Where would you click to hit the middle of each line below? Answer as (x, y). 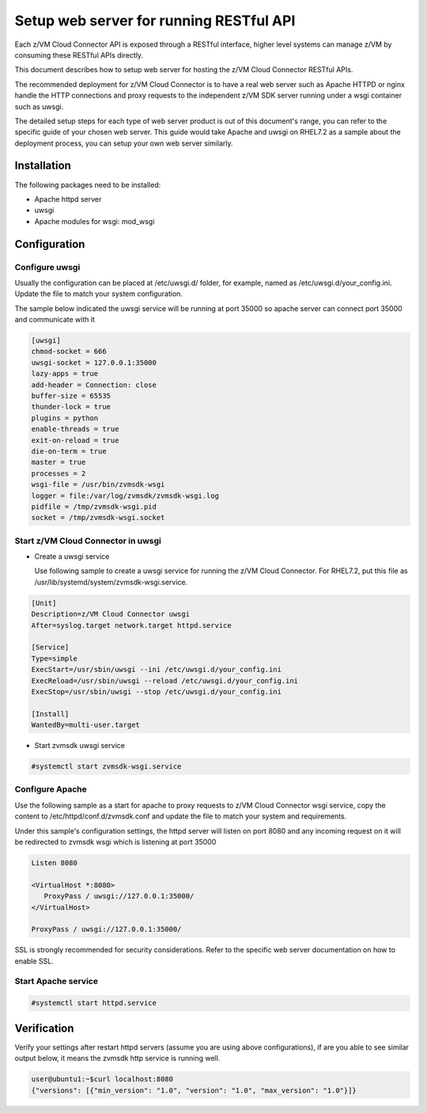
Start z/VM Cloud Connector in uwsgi (88, 541)
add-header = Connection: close (94, 385)
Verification (44, 1028)
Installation (43, 166)
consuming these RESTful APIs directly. (79, 55)
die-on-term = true (69, 451)
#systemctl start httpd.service (94, 1003)
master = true (59, 462)
